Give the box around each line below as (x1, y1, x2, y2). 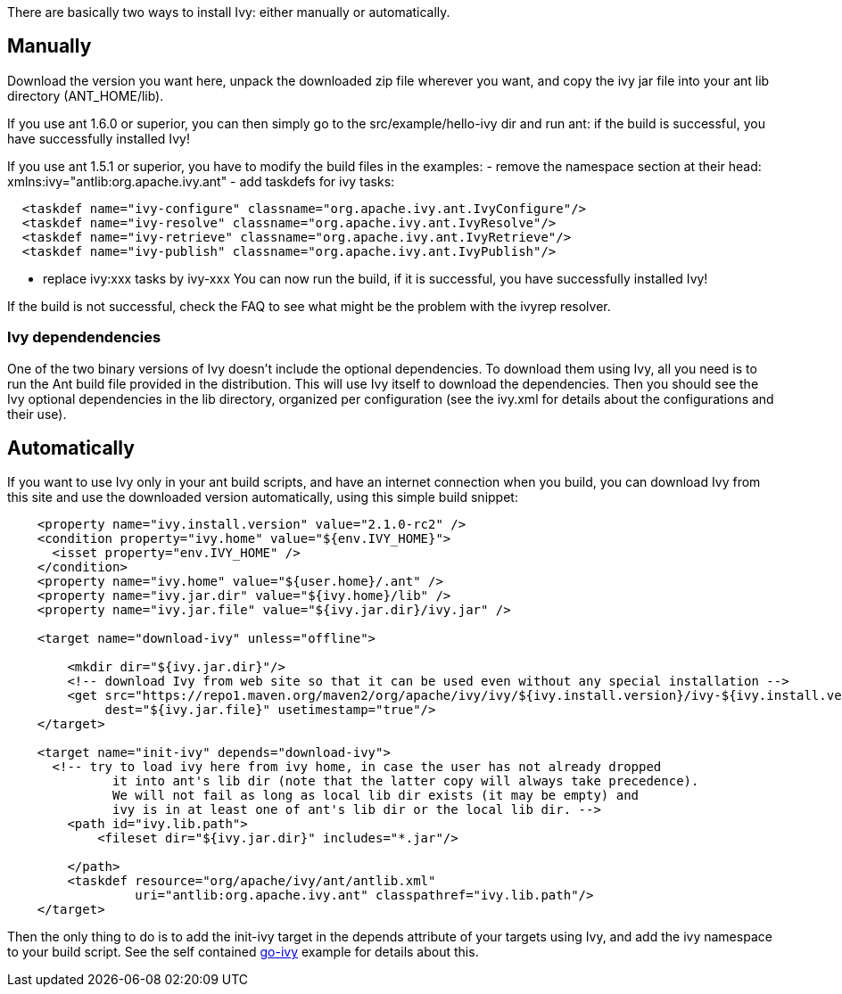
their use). (7, 406, 67, 422)
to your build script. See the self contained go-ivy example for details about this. (7, 944, 479, 960)
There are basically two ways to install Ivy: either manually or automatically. (7, 4, 450, 20)
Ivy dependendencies (7, 328, 161, 347)
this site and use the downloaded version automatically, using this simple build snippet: (7, 489, 518, 505)
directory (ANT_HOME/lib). (7, 87, 164, 103)
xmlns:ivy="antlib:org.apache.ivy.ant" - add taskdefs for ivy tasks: (7, 173, 395, 189)
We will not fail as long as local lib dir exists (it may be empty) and (112, 788, 640, 803)
